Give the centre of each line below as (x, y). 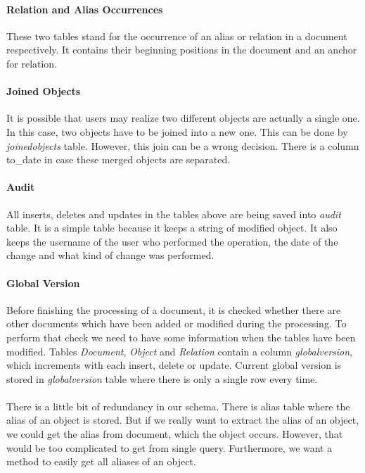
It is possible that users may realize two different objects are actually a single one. (183, 118)
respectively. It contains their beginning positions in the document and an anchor (182, 50)
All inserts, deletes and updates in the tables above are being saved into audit (174, 214)
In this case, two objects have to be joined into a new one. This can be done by (177, 131)
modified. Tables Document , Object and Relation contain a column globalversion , (179, 351)
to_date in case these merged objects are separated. (119, 159)
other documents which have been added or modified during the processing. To (177, 323)
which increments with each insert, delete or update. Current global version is (174, 365)
